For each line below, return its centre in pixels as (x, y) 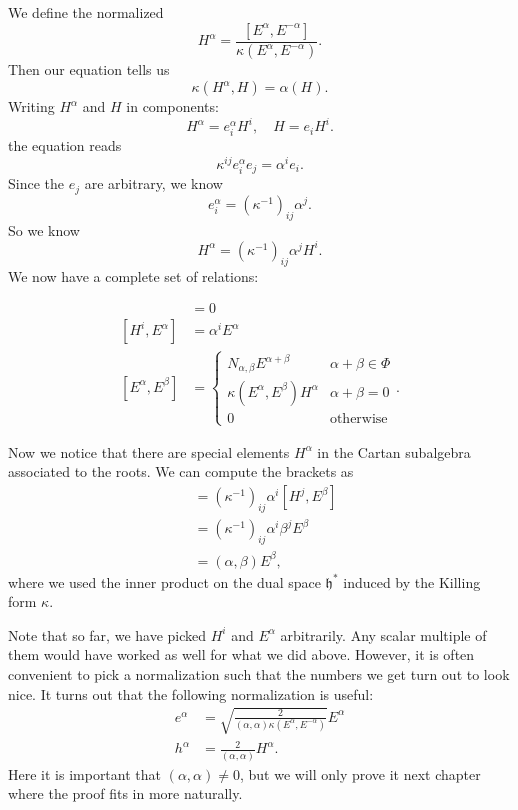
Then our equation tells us (89, 69)
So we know (44, 229)
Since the (36, 183)
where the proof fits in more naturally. (125, 793)
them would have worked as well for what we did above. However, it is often (241, 654)
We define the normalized (86, 12)
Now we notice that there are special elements (149, 451)
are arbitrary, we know (153, 183)
